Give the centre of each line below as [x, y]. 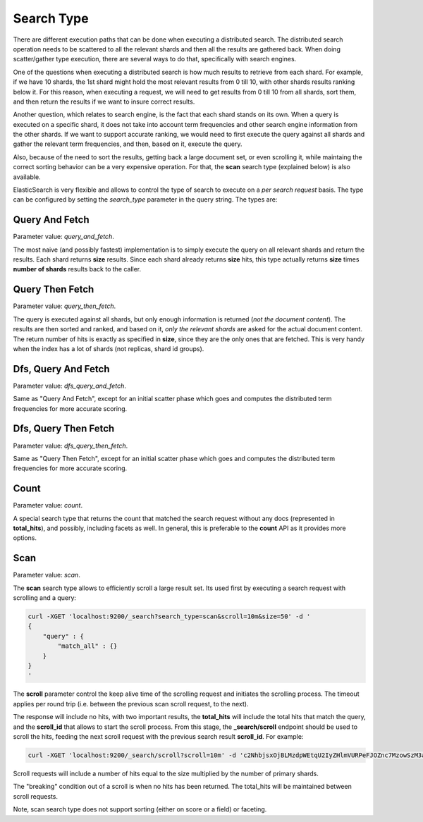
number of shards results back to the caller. [77, 269]
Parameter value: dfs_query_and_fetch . [69, 386]
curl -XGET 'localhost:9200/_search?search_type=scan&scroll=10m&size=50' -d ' [169, 616]
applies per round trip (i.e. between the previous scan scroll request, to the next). [131, 704]
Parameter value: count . [48, 505]
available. [27, 177]
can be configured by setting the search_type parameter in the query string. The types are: [145, 200]
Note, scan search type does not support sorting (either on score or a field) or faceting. [140, 809]
